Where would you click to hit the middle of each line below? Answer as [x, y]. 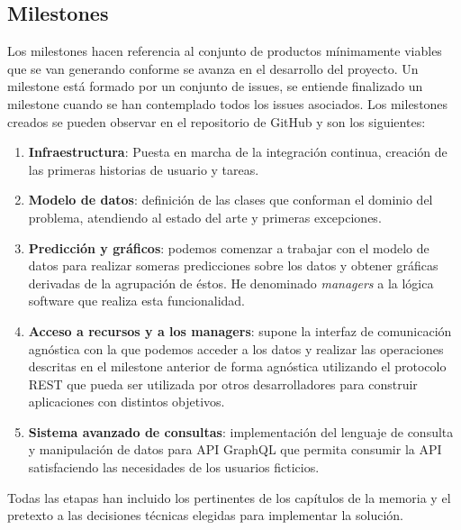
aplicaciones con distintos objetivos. [127, 402]
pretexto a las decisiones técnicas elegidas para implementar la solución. [205, 515]
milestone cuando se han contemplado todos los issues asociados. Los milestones [228, 103]
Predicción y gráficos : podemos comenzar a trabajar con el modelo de [229, 247]
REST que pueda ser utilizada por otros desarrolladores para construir [223, 384]
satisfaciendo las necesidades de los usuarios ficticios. [174, 467]
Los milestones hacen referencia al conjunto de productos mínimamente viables [225, 51]
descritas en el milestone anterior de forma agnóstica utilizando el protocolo [237, 366]
